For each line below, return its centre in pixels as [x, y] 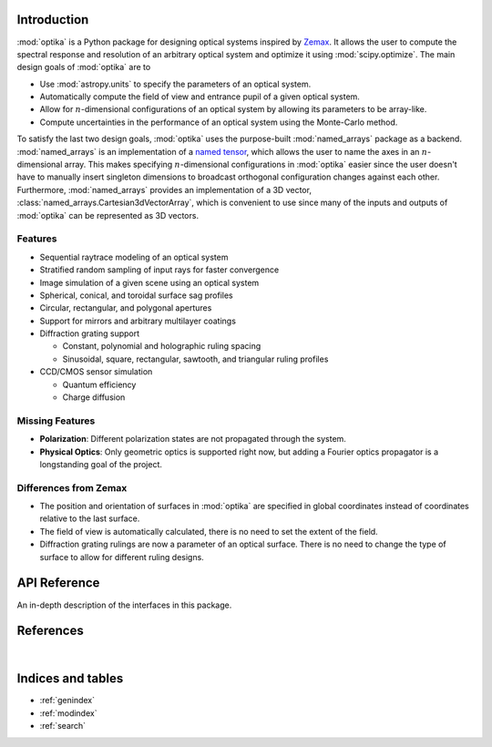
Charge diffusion [94, 397]
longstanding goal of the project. [101, 464]
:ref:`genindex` [67, 701]
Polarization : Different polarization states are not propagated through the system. [193, 439]
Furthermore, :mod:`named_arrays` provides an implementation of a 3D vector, [164, 189]
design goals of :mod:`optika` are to [84, 67]
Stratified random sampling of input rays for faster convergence [159, 270]
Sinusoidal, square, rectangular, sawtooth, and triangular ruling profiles [195, 359]
